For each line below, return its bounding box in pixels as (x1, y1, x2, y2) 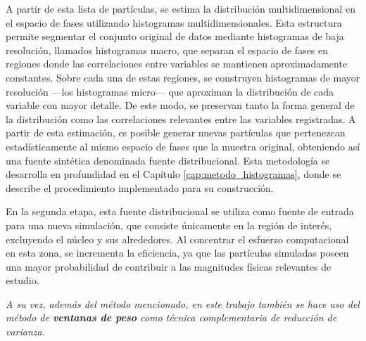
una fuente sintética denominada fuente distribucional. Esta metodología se (6, 153, 330, 167)
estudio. (6, 273, 39, 288)
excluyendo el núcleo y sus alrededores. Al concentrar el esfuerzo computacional (6, 231, 349, 246)
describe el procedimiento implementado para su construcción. (6, 180, 274, 195)
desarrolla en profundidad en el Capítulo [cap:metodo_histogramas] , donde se (6, 167, 341, 181)
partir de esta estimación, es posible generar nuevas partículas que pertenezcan (6, 125, 346, 140)
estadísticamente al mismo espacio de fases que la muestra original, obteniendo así (6, 139, 360, 153)
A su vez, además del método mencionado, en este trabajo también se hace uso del (6, 296, 360, 311)
